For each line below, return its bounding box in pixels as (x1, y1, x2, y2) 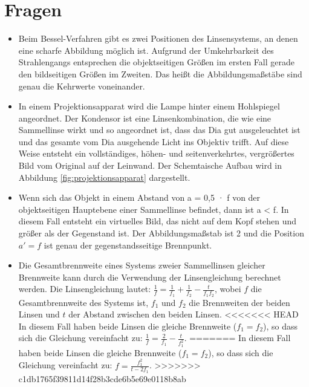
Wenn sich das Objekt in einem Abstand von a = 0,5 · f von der (18, 191, 261, 204)
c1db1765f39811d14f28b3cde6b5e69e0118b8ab (18, 372, 186, 385)
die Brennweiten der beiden (189, 296, 290, 308)
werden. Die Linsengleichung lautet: (18, 282, 151, 295)
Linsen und (18, 308, 60, 320)
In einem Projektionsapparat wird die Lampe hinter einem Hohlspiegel (18, 100, 280, 112)
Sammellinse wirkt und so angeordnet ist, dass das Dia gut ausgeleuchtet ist (18, 123, 301, 136)
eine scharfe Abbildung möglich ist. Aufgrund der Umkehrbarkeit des (18, 44, 274, 56)
